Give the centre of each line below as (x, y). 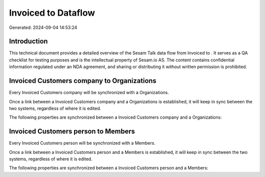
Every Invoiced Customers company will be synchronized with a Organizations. (89, 93)
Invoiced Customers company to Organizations (83, 81)
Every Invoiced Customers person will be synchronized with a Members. (82, 143)
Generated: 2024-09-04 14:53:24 (43, 27)
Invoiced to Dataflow (52, 13)
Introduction (28, 41)
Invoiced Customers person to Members (72, 132)
